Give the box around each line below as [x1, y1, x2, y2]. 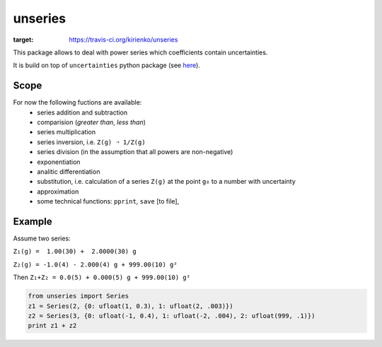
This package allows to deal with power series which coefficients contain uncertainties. [13, 48, 268, 57]
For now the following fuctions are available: [13, 98, 142, 107]
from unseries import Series [28, 292, 129, 300]
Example [13, 216, 52, 228]
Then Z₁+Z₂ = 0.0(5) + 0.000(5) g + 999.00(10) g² [13, 273, 191, 282]
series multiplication [37, 128, 95, 136]
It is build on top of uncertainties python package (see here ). [13, 61, 201, 70]
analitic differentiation [37, 167, 100, 176]
